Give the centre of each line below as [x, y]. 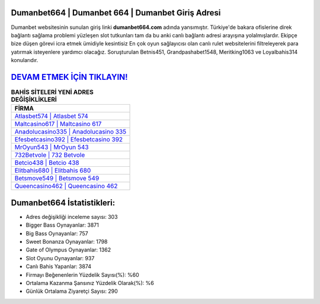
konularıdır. [25, 60]
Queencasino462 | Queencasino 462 [66, 186]
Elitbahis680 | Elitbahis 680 [53, 170]
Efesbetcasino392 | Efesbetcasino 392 [69, 140]
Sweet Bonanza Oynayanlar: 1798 [67, 242]
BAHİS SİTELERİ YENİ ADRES [52, 92]
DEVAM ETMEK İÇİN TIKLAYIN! [69, 77]
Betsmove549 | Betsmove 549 [57, 179]
